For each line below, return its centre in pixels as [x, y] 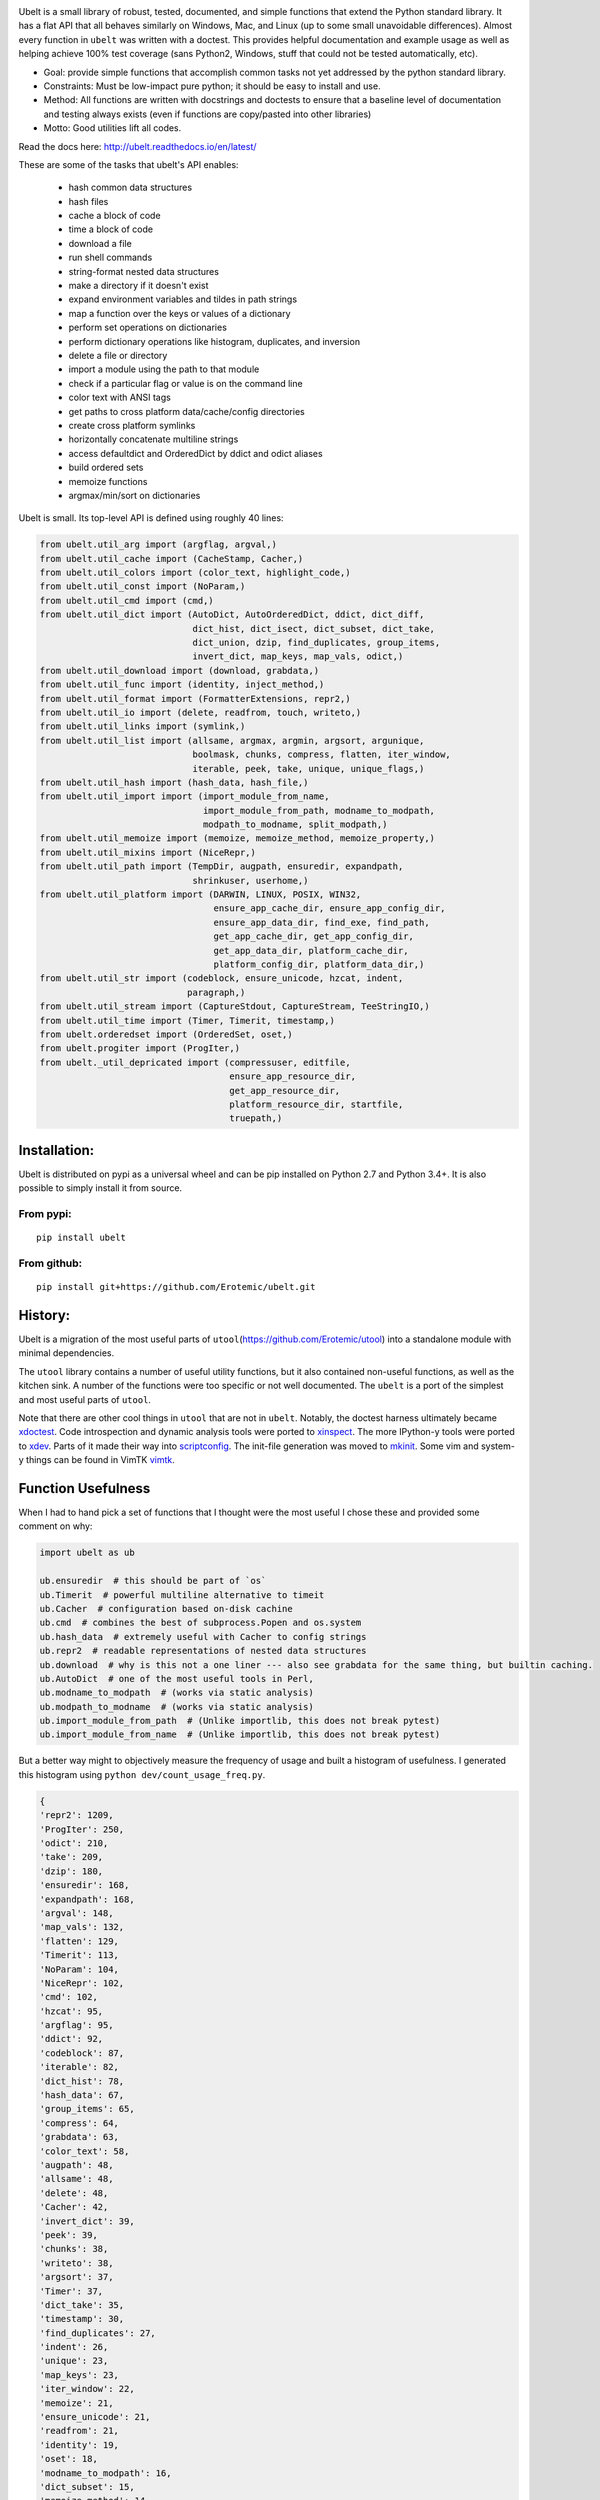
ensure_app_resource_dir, [293, 1076]
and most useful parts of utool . [85, 1399]
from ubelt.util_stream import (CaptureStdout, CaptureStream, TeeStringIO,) [234, 1006]
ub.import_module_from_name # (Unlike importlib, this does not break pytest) [240, 1734]
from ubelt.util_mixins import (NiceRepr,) [148, 852]
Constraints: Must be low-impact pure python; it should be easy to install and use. [212, 86]
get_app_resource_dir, [285, 1090]
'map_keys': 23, [79, 2374]
